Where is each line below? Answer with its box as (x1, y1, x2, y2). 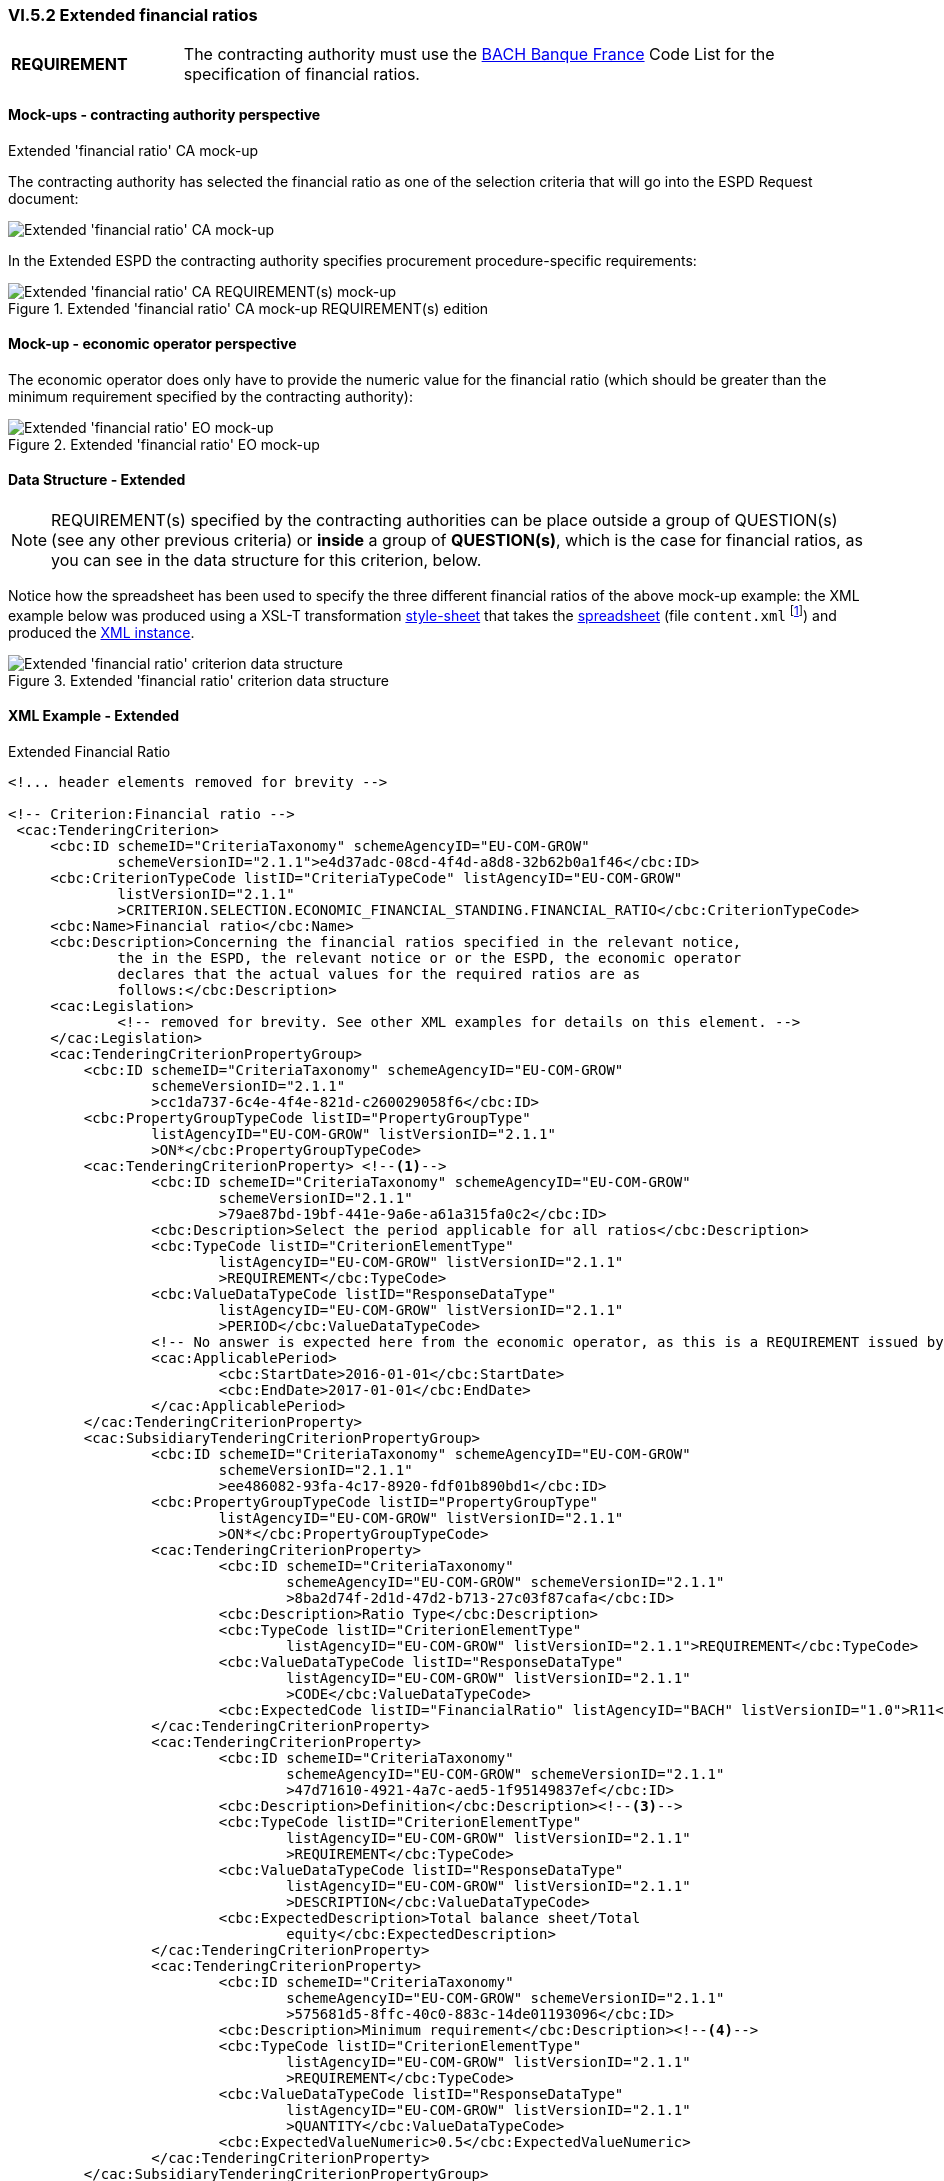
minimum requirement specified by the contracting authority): (8, 387, 413, 405)
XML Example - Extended (8, 707, 180, 725)
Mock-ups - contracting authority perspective (8, 105, 321, 123)
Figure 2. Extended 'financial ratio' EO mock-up (8, 435, 320, 453)
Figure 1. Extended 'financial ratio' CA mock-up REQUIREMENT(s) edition (8, 299, 489, 317)
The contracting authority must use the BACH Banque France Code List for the (183, 44, 775, 65)
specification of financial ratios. (183, 64, 420, 85)
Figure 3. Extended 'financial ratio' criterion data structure (8, 671, 389, 689)
